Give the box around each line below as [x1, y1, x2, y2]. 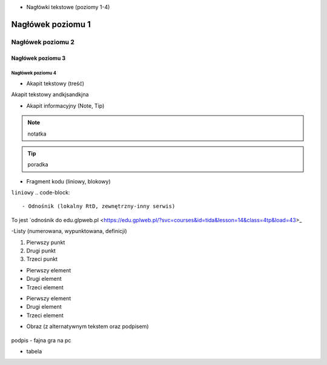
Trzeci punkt [26, 255, 58, 263]
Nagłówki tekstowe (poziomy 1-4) [26, 4, 110, 10]
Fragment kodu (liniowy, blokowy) [26, 177, 111, 185]
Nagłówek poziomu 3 [11, 54, 66, 62]
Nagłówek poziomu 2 [11, 38, 75, 46]
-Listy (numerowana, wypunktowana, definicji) [11, 228, 127, 235]
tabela [26, 347, 42, 355]
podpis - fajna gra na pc [11, 337, 71, 344]
